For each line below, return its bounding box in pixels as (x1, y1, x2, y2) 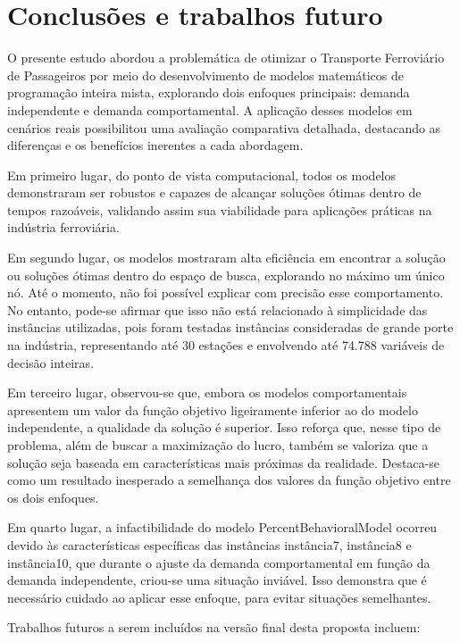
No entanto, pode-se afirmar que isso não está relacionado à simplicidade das (7, 300, 428, 319)
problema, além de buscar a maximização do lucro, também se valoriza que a (7, 436, 429, 454)
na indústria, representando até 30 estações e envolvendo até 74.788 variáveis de (7, 336, 445, 354)
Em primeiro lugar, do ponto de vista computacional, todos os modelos (7, 165, 397, 184)
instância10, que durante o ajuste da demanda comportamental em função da (7, 553, 431, 571)
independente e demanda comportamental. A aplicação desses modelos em (7, 100, 413, 119)
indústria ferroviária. (7, 218, 120, 237)
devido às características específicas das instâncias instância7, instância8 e (7, 535, 412, 554)
